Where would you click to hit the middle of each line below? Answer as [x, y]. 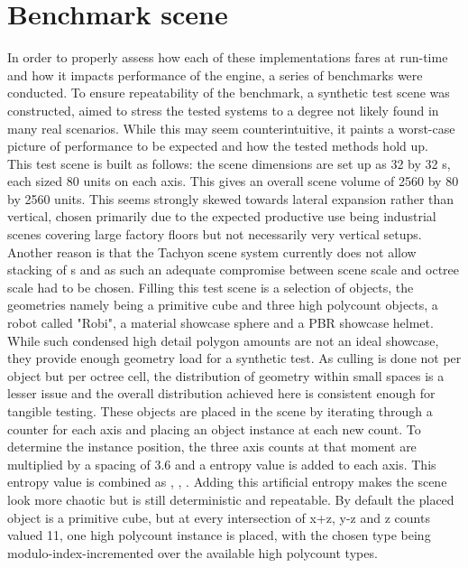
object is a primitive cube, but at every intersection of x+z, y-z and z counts [219, 517]
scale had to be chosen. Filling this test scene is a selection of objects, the [211, 287]
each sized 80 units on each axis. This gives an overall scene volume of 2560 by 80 [233, 181]
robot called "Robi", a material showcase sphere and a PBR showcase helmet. [220, 323]
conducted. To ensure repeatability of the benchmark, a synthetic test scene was [229, 93]
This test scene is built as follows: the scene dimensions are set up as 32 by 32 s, [229, 163]
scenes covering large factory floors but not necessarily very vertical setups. [215, 234]
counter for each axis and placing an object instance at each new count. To [214, 428]
